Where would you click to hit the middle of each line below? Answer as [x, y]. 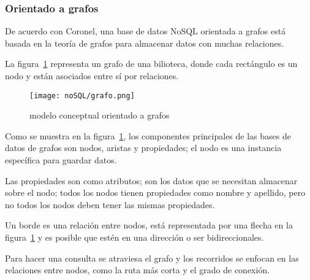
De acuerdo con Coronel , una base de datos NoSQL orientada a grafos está [146, 31]
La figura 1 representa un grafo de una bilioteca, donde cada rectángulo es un [151, 64]
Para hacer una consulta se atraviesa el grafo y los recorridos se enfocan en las [152, 258]
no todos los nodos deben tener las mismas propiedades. [110, 204]
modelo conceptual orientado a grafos [100, 115]
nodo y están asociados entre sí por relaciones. [92, 76]
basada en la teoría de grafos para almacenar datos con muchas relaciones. [145, 43]
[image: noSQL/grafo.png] [82, 95]
